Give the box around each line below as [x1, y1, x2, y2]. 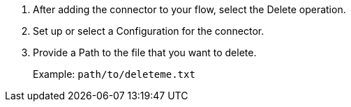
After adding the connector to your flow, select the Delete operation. [33, 3, 346, 15]
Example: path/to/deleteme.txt [33, 68, 195, 80]
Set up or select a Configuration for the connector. [33, 25, 264, 37]
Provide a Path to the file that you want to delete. [33, 47, 257, 58]
